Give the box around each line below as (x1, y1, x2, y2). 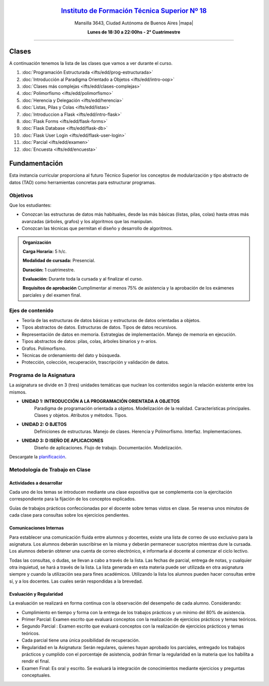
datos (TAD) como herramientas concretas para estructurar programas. (9, 179, 156, 185)
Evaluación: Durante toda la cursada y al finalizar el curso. (22, 276, 143, 282)
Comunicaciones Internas (9, 525, 64, 531)
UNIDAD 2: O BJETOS (21, 421, 67, 427)
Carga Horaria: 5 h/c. (22, 248, 67, 254)
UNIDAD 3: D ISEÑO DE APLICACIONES (21, 437, 104, 444)
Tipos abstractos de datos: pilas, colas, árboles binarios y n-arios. (21, 339, 157, 344)
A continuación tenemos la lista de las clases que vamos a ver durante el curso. (9, 60, 173, 66)
